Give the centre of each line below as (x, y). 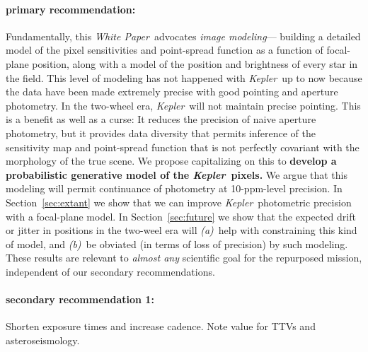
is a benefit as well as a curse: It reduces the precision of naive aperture (161, 119)
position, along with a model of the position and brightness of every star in (195, 63)
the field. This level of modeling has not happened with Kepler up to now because (184, 77)
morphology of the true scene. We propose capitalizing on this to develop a (171, 161)
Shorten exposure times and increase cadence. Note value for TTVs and (161, 326)
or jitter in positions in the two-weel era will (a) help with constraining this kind (182, 230)
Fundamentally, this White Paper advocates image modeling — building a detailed (183, 36)
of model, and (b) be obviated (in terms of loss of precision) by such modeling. (177, 244)
